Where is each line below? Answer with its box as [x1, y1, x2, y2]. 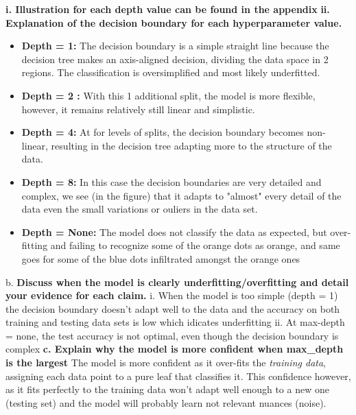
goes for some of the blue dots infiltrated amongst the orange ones [21, 251, 300, 265]
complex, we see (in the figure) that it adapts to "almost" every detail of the [21, 188, 342, 202]
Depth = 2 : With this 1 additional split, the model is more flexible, [21, 88, 316, 102]
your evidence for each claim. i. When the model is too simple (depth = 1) [5, 288, 338, 303]
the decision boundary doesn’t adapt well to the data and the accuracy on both [5, 301, 340, 316]
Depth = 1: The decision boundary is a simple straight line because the [21, 38, 329, 53]
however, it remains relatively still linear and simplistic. [21, 102, 255, 116]
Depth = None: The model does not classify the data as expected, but [21, 224, 327, 239]
